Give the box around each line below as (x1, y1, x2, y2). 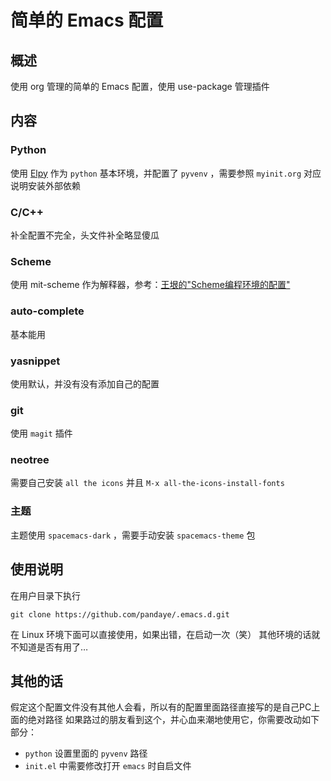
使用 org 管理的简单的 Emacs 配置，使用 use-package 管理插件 (10, 81, 270, 92)
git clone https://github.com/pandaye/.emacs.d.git (10, 609, 230, 620)
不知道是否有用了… (10, 641, 89, 653)
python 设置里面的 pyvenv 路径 (24, 747, 148, 760)
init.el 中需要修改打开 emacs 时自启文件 (24, 760, 192, 772)
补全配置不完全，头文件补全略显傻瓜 (10, 229, 160, 241)
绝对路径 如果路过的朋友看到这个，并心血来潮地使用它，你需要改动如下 (27, 714, 320, 726)
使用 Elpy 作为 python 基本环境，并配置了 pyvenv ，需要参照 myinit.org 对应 (10, 167, 322, 179)
